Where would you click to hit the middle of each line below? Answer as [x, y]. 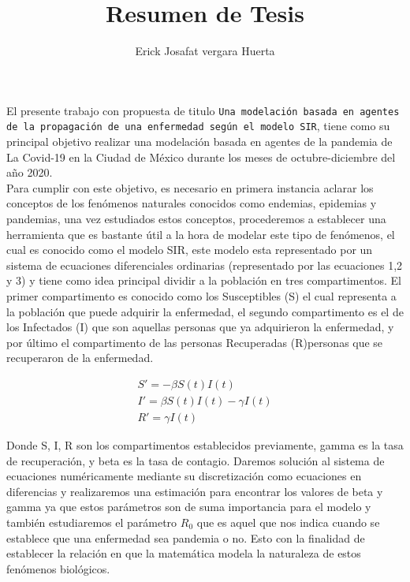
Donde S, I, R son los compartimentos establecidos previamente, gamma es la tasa [205, 445]
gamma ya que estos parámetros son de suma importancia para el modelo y [189, 507]
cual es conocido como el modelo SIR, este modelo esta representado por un [190, 250]
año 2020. [30, 172]
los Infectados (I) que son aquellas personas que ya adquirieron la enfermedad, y [200, 327]
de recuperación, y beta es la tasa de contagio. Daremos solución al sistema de [196, 460]
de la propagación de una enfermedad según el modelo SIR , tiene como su [198, 126]
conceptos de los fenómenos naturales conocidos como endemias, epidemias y [192, 203]
